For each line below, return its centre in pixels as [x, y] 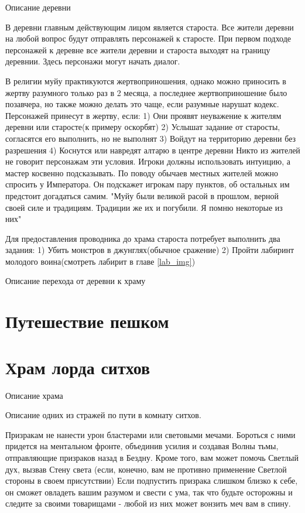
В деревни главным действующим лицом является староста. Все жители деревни [150, 27]
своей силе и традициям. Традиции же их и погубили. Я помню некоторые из [144, 207]
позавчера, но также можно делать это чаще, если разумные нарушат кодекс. [142, 104]
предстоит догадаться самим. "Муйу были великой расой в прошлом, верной [142, 195]
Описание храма [34, 395]
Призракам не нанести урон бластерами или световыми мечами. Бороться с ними [150, 434]
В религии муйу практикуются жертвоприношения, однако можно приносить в [146, 81]
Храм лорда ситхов [78, 367]
